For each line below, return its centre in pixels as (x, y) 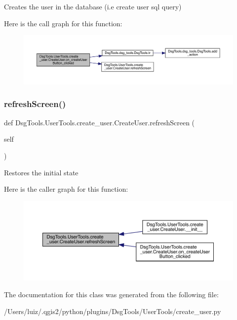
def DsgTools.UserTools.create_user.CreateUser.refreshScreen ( (99, 122)
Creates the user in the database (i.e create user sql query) (93, 6)
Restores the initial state (41, 172)
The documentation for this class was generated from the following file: (111, 294)
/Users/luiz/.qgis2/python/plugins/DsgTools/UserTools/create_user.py (113, 311)
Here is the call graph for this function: (63, 23)
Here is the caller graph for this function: (66, 189)
